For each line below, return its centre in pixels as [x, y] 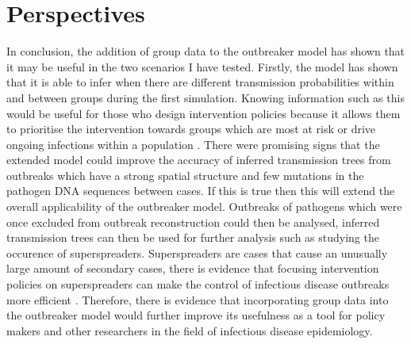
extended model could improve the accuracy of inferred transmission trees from [199, 160]
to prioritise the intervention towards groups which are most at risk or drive [191, 129]
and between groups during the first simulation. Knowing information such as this [205, 97]
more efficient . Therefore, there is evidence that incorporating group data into [198, 299]
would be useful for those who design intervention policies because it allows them [204, 113]
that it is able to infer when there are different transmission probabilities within [200, 82]
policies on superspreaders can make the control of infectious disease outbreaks [198, 284]
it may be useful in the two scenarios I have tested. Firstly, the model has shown [202, 66]
